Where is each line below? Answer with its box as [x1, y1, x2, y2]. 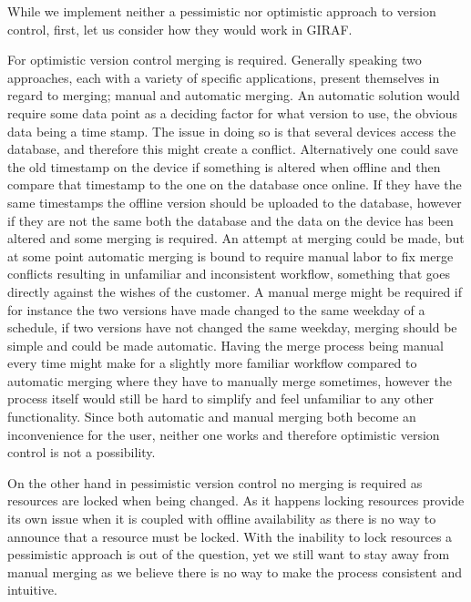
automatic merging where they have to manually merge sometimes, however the [7, 371, 452, 390]
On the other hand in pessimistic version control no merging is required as [7, 473, 423, 492]
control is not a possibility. [7, 443, 156, 462]
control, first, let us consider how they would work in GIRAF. [7, 19, 353, 38]
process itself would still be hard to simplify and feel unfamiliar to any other [7, 389, 435, 408]
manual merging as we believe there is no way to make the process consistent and [7, 562, 463, 581]
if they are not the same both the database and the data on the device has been [7, 210, 454, 230]
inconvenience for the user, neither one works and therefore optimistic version [7, 424, 440, 444]
